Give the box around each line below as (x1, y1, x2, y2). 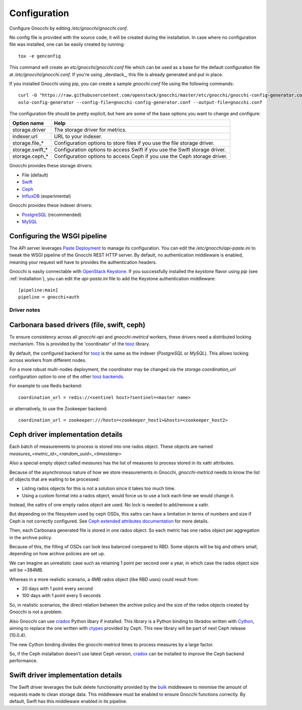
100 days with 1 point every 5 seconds (22, 593, 101, 599)
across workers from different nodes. (9, 357, 87, 363)
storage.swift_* (12, 146, 48, 153)
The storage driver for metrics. (54, 126, 127, 134)
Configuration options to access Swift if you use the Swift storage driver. (54, 146, 226, 153)
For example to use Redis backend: (9, 383, 83, 389)
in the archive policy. (9, 534, 52, 540)
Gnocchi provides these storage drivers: (9, 163, 93, 169)
